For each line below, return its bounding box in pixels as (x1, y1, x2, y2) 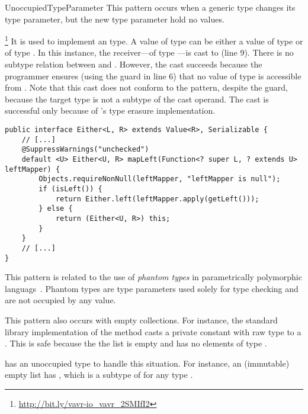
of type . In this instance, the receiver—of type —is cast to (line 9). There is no (5, 46, 294, 59)
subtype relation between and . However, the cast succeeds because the (5, 58, 262, 70)
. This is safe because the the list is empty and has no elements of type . (5, 337, 267, 349)
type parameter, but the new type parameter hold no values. (5, 12, 224, 25)
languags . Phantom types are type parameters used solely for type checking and (5, 282, 299, 294)
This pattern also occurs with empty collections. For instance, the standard (5, 313, 278, 326)
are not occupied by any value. (5, 294, 116, 306)
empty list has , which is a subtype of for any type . (5, 368, 193, 381)
